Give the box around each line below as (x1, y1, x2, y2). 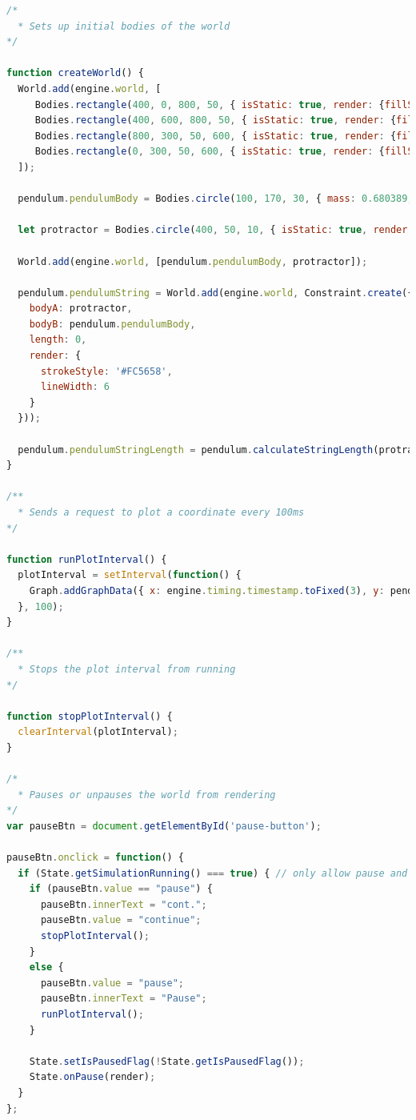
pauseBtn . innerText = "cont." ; (40, 898, 207, 910)
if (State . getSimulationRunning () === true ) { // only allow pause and (18, 867, 408, 879)
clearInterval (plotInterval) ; (18, 726, 178, 738)
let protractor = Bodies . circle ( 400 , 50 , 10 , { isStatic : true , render (18, 224, 408, 236)
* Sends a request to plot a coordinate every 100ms (18, 507, 305, 518)
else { (29, 961, 64, 973)
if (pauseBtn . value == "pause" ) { (29, 883, 213, 895)
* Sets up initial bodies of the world (18, 20, 230, 32)
